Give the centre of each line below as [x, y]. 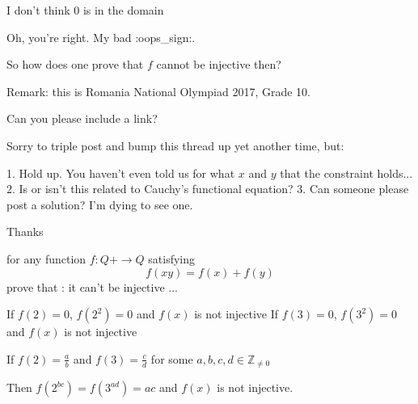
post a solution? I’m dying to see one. [100, 204]
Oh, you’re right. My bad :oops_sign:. [101, 37]
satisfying [172, 258]
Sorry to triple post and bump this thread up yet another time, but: [175, 145]
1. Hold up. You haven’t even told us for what [121, 173]
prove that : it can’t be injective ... [92, 286]
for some [172, 358]
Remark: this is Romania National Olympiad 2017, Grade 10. [159, 91]
